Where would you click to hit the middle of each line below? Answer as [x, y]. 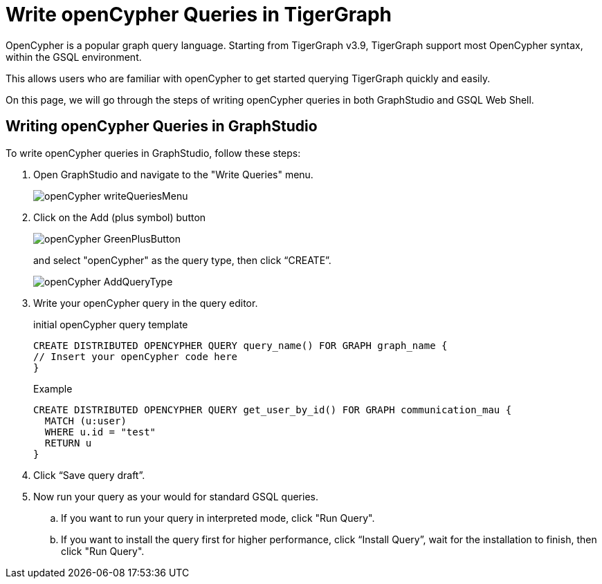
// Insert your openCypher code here [136, 356]
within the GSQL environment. [74, 57]
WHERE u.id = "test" [100, 432]
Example [53, 388]
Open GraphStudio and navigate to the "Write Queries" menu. [173, 174]
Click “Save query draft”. [89, 475]
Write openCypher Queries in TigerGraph [199, 15]
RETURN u [68, 443]
